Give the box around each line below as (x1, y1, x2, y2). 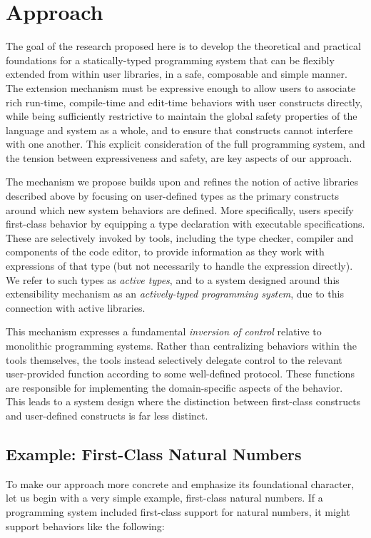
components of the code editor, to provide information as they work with (6, 244, 325, 259)
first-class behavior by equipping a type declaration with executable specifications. (6, 216, 365, 231)
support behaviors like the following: (6, 518, 165, 533)
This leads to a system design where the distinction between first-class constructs (6, 394, 361, 409)
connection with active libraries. (6, 300, 146, 315)
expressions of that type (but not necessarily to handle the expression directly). (6, 258, 353, 273)
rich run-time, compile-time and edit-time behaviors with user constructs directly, (6, 94, 362, 109)
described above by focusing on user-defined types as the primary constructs (6, 188, 340, 203)
